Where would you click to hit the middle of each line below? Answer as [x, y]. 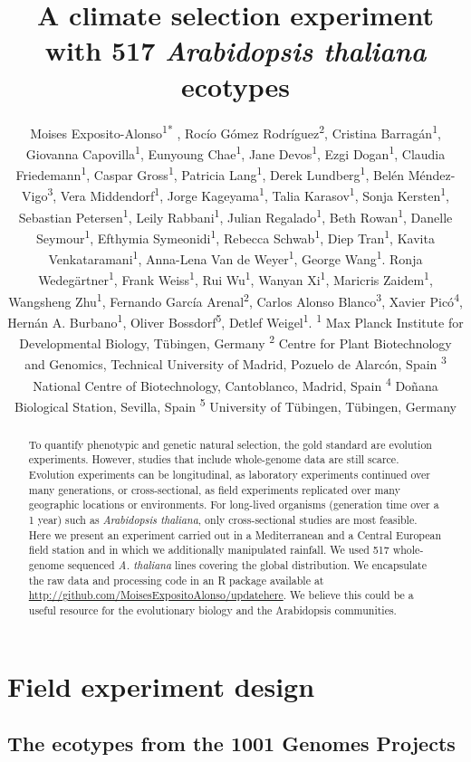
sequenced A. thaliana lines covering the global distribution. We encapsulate [247, 565]
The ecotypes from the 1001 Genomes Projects [231, 743]
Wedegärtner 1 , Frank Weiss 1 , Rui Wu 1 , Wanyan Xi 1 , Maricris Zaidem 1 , [235, 278]
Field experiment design [161, 686]
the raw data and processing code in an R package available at [176, 580]
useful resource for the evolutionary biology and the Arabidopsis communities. [212, 610]
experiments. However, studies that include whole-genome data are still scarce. [214, 459]
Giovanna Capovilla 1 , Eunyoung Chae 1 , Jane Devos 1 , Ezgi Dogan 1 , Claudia [235, 152]
